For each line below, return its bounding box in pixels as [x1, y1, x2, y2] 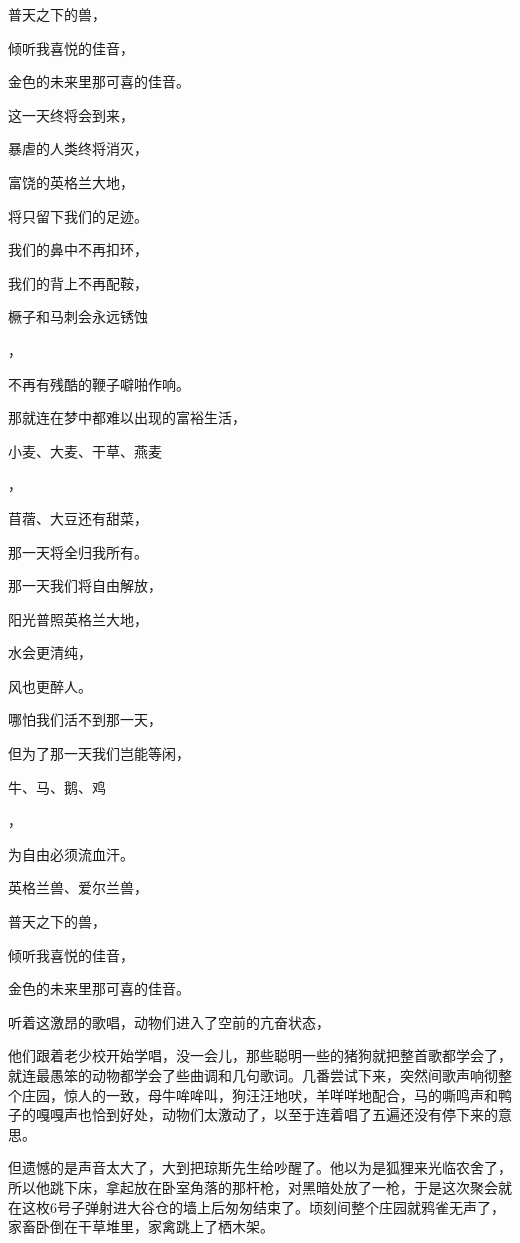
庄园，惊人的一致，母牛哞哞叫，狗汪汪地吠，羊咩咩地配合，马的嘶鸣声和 [21, 1084, 498, 1105]
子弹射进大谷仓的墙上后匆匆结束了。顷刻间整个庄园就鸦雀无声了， [70, 1196, 505, 1217]
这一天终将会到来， [8, 104, 134, 125]
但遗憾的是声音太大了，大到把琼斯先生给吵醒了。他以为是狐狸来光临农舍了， [8, 1157, 512, 1178]
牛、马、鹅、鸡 [8, 776, 106, 797]
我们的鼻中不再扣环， [8, 239, 148, 260]
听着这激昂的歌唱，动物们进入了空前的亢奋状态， [8, 1011, 330, 1032]
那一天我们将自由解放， [8, 575, 162, 596]
